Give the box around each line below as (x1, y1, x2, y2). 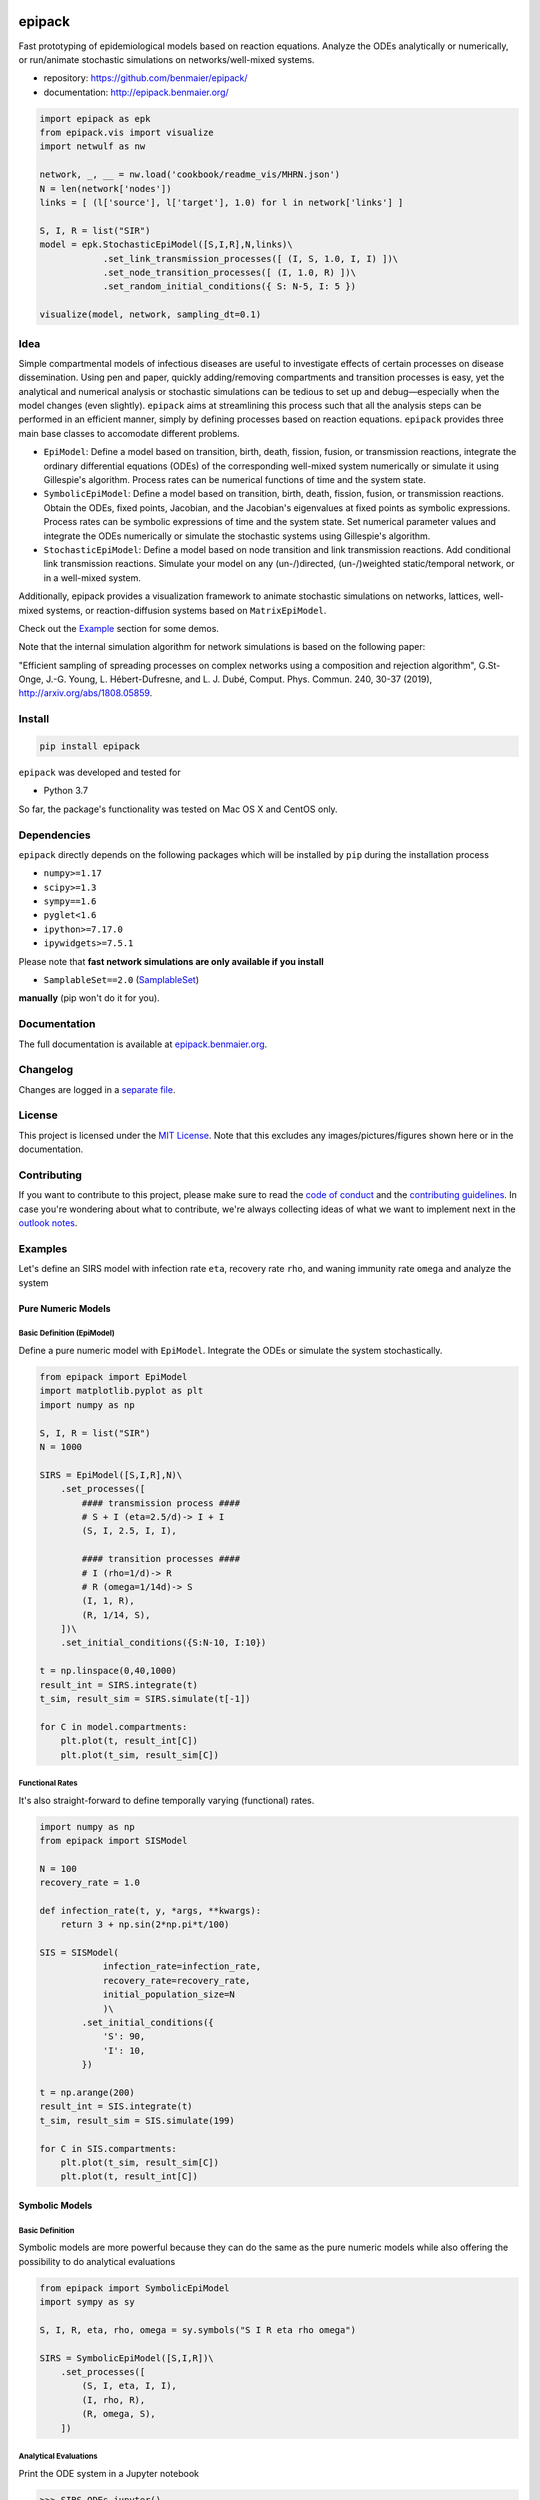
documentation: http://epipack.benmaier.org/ (43, 86, 229, 98)
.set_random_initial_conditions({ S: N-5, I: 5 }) (102, 281, 357, 292)
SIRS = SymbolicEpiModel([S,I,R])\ (39, 2352, 214, 2364)
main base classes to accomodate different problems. (18, 427, 240, 439)
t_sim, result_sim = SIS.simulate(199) (39, 2115, 235, 2126)
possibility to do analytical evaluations (18, 2255, 176, 2267)
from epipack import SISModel (39, 1835, 188, 1846)
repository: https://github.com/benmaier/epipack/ (43, 72, 249, 84)
